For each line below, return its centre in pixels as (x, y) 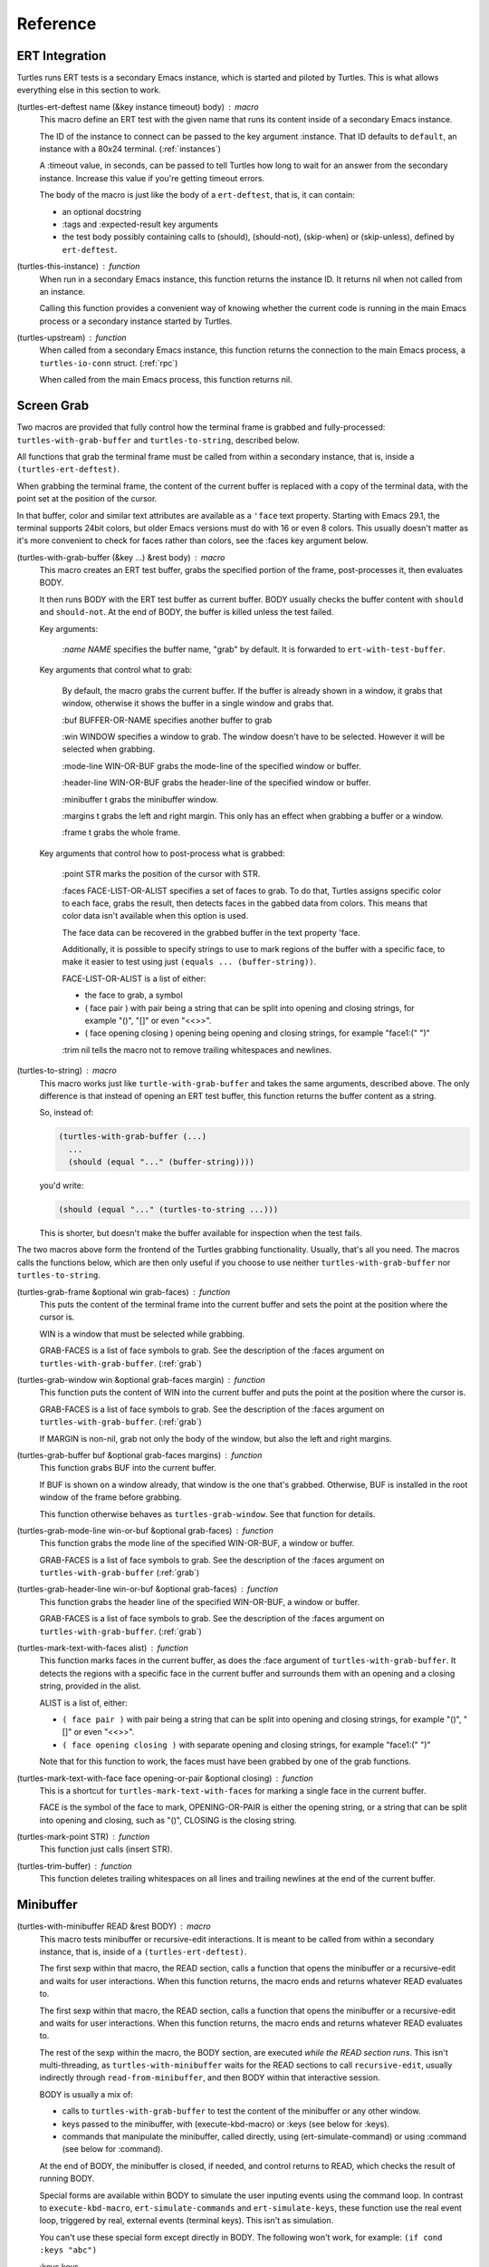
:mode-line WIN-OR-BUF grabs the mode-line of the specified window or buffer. (211, 765)
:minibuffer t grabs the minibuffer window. (140, 799)
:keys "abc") (68, 2250)
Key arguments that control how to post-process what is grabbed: (162, 853)
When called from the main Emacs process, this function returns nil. (166, 380)
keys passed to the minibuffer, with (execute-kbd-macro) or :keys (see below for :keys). (225, 2124)
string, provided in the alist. (91, 1686)
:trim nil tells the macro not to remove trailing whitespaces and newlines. (197, 1050)
